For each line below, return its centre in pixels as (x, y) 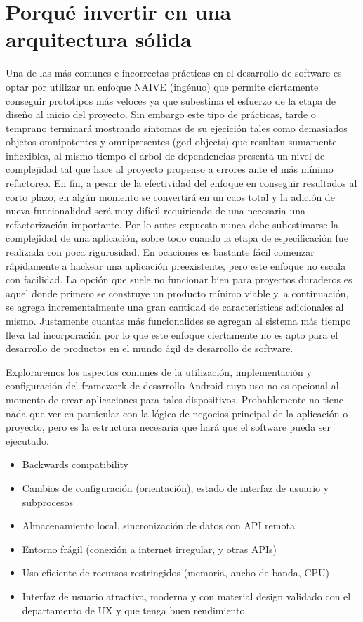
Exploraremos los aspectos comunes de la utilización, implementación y (159, 371)
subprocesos (48, 501)
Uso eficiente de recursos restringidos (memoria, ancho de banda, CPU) (176, 572)
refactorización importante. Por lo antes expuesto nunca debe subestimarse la (172, 224)
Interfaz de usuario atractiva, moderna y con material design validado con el (186, 596)
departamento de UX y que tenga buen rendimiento (133, 610)
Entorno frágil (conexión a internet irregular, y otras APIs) (149, 549)
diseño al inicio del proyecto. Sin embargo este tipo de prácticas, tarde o (161, 114)
